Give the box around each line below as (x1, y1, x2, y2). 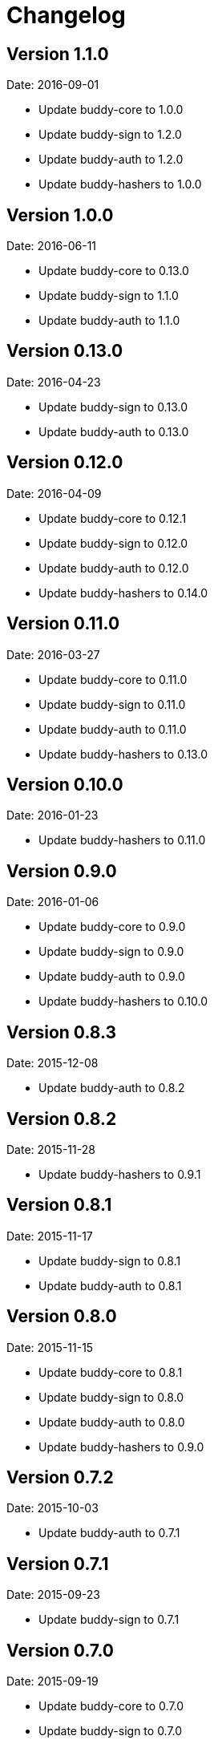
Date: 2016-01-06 (6, 895, 99, 909)
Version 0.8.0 (6, 1306, 117, 1327)
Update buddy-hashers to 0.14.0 (38, 585, 208, 600)
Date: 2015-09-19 (6, 1674, 99, 1689)
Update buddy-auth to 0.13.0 (38, 424, 189, 439)
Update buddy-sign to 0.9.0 (38, 945, 184, 959)
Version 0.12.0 (6, 452, 123, 473)
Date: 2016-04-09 (6, 486, 102, 500)
